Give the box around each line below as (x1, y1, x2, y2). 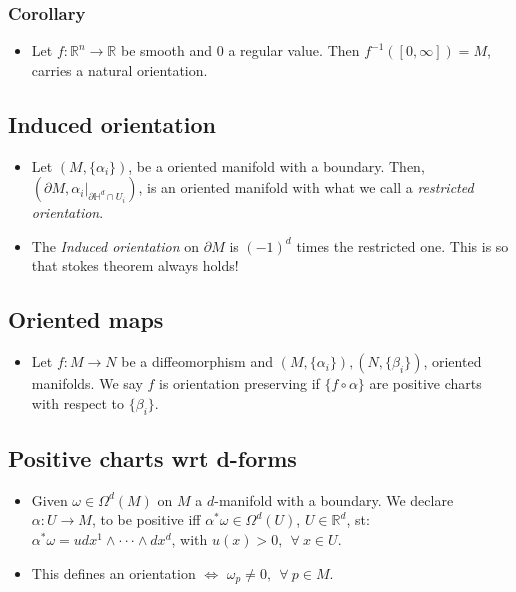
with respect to (31, 392, 125, 413)
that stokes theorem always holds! (31, 255, 239, 276)
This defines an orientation (31, 562, 196, 583)
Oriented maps (8, 304, 164, 335)
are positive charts (369, 373, 482, 394)
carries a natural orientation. (31, 59, 208, 80)
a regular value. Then (228, 40, 360, 61)
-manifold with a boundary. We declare (214, 489, 454, 510)
